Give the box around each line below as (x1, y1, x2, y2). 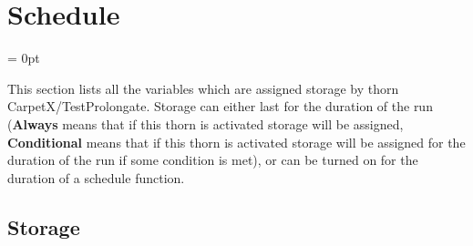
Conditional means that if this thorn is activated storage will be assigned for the (7, 132, 466, 151)
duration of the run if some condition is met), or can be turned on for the (7, 150, 418, 169)
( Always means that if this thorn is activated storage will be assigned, (7, 114, 404, 133)
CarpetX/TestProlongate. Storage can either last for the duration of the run (7, 97, 433, 116)
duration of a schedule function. (7, 168, 185, 187)
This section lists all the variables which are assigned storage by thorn (7, 78, 399, 97)
